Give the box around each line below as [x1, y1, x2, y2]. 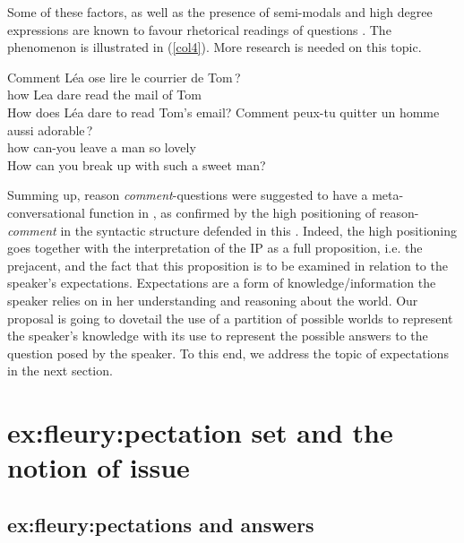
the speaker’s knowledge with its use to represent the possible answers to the [7, 326, 428, 345]
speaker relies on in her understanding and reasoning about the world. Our [7, 290, 418, 309]
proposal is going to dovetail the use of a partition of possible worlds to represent [7, 308, 453, 327]
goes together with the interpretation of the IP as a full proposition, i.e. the [7, 238, 423, 257]
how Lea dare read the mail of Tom [7, 85, 202, 104]
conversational [7, 203, 85, 221]
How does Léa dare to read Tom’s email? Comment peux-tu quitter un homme [7, 102, 440, 121]
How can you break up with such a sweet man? [7, 155, 266, 174]
